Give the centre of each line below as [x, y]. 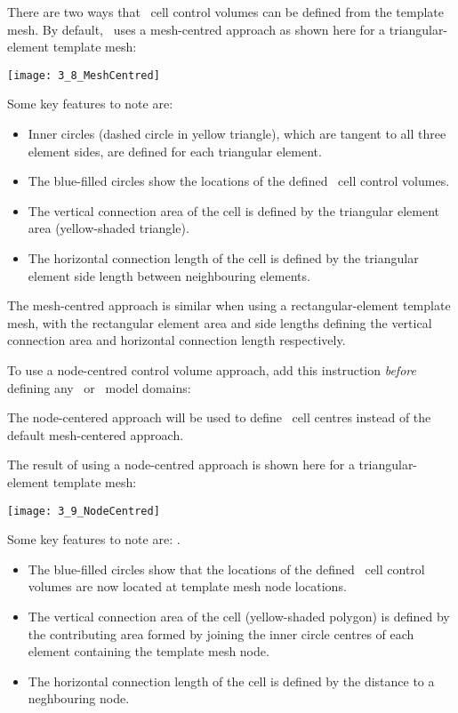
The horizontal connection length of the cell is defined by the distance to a [231, 681]
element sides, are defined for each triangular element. [175, 151]
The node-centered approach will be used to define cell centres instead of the [219, 417]
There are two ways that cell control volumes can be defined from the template [226, 12]
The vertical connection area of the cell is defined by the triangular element [234, 210]
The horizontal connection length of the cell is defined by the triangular [223, 258]
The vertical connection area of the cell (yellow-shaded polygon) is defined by [239, 616]
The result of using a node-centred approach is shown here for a [181, 465]
